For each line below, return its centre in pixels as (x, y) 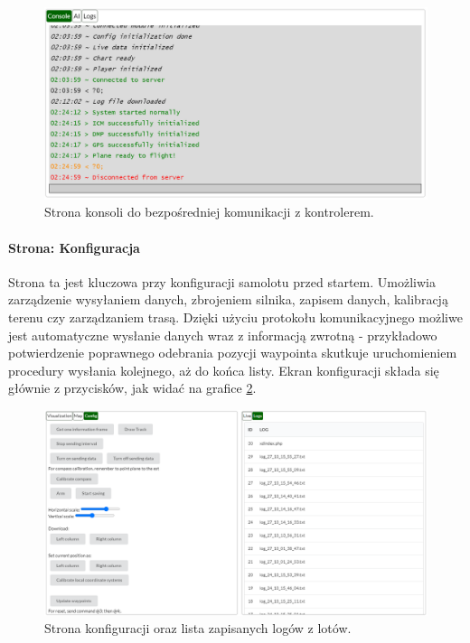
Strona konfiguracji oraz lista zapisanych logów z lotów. (198, 628)
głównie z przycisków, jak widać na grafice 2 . (132, 388)
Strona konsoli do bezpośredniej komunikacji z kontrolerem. (209, 212)
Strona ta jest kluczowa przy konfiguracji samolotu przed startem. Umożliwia (222, 281)
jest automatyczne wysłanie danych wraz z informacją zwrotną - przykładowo (223, 335)
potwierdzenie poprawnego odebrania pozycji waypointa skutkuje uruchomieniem (233, 353)
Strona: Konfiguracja (74, 247)
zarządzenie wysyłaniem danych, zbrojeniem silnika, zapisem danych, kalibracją (228, 299)
